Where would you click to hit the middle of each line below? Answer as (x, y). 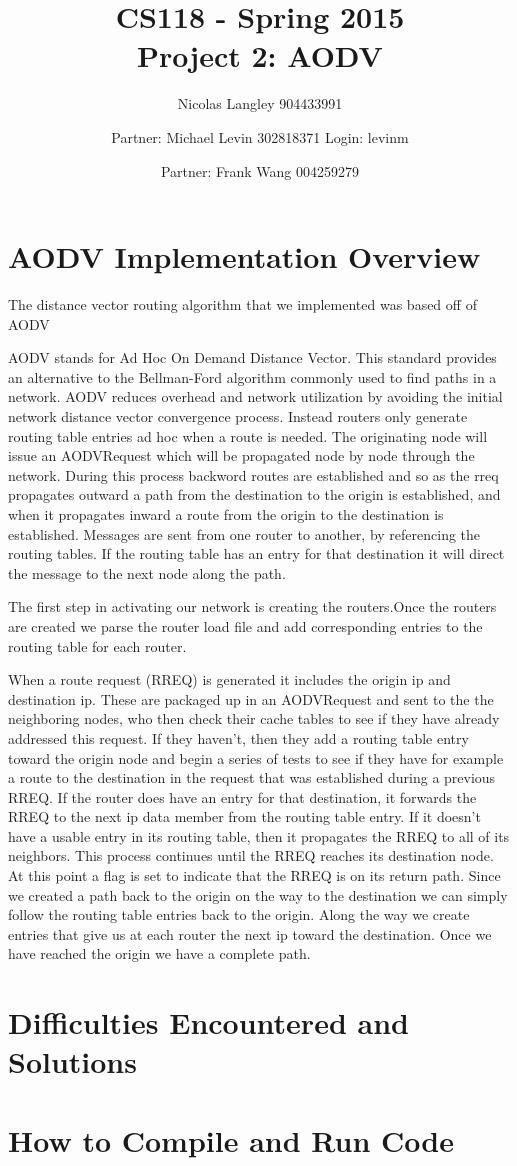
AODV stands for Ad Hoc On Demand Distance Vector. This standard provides (252, 357)
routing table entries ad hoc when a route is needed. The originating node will (248, 435)
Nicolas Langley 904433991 (260, 103)
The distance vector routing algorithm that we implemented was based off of (242, 304)
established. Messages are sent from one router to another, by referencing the (244, 533)
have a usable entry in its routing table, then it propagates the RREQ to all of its (259, 835)
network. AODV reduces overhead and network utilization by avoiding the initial (255, 396)
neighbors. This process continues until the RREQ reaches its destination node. (251, 855)
